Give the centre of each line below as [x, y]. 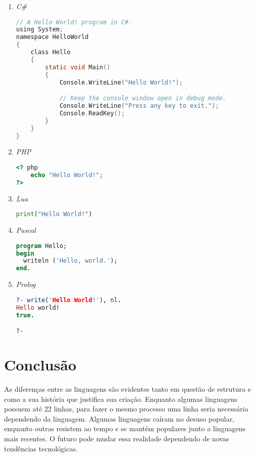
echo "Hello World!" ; [67, 175]
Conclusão [40, 365]
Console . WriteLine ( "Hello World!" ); [121, 82]
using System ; [39, 30]
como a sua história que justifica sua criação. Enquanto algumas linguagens [121, 399]
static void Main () [78, 67]
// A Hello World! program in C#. [74, 22]
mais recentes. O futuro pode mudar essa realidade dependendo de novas [117, 438]
